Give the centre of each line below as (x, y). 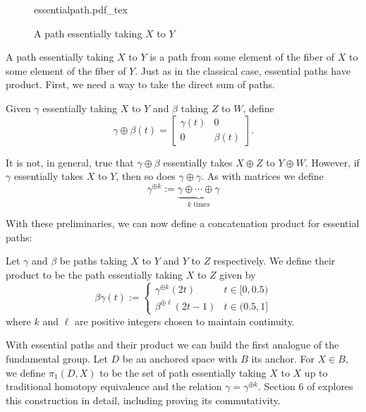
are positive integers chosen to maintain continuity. (184, 321)
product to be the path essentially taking (94, 275)
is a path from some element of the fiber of (242, 57)
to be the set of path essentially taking (183, 372)
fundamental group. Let (57, 358)
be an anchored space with (180, 358)
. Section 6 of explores (305, 386)
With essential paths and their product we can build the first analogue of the (172, 345)
